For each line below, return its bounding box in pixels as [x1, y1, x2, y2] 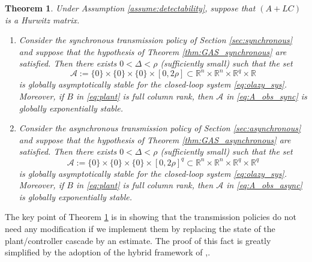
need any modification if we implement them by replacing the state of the [5, 222, 275, 234]
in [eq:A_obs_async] [226, 179, 302, 191]
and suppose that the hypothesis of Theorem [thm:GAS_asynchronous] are [19, 133, 291, 146]
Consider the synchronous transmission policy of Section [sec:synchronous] [19, 34, 292, 46]
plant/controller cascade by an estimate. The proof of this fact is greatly [5, 234, 271, 246]
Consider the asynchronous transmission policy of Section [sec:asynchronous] [19, 122, 301, 134]
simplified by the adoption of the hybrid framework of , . [5, 246, 211, 258]
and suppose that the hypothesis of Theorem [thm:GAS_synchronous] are [19, 45, 287, 58]
